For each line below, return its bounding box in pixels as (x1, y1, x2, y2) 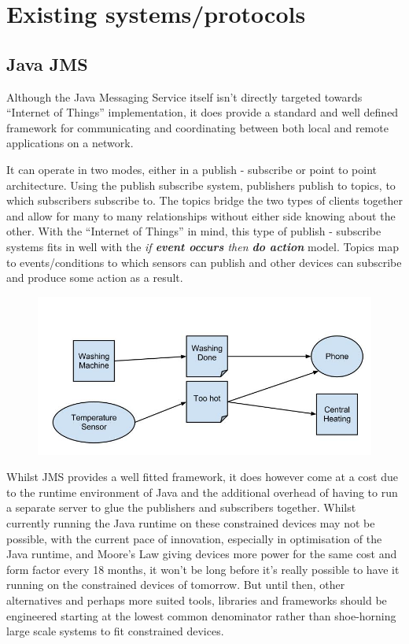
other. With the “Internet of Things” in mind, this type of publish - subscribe (6, 223, 381, 239)
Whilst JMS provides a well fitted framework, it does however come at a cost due (6, 468, 398, 485)
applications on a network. (6, 135, 134, 151)
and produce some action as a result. (6, 269, 183, 286)
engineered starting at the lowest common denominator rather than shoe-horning (6, 607, 396, 624)
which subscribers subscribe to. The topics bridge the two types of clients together (6, 192, 403, 209)
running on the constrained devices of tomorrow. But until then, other (6, 576, 345, 593)
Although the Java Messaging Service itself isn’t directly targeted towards (6, 88, 363, 105)
